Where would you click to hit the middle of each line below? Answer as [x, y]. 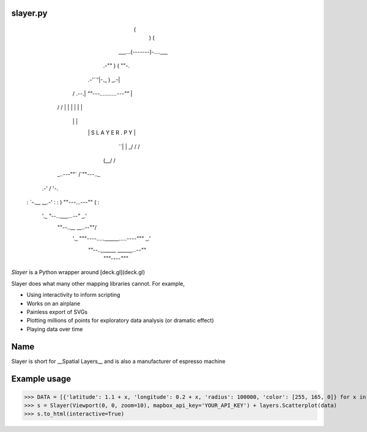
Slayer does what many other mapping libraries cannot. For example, [98, 283]
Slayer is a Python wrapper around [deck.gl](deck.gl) [78, 272]
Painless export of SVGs [57, 312]
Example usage [41, 378]
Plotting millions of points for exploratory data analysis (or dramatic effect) [120, 321]
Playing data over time [55, 329]
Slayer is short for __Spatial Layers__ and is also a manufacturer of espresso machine [118, 361]
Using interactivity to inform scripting [73, 295]
